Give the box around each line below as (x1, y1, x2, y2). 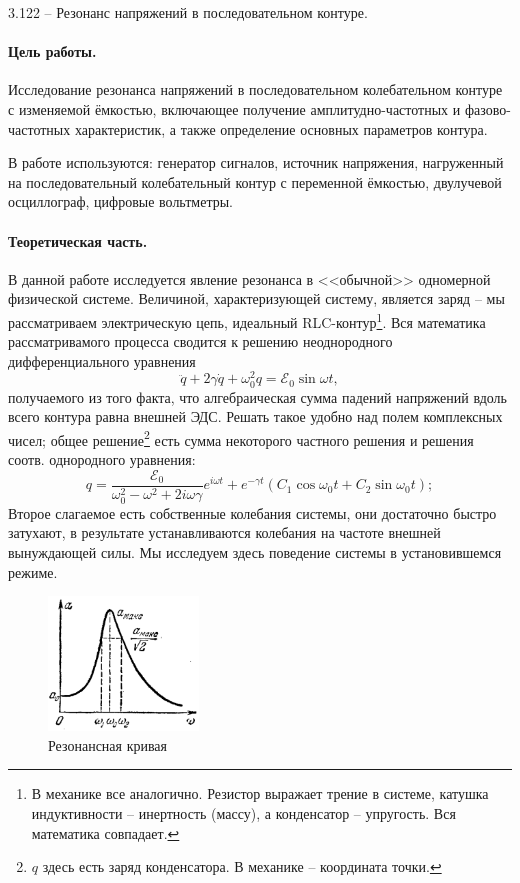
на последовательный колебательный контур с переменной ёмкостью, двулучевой (8, 171, 502, 192)
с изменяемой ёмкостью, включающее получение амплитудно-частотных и (8, 98, 461, 119)
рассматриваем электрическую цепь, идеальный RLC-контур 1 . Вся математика (8, 308, 486, 332)
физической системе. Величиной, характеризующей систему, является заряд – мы (8, 288, 505, 309)
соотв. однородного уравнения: (8, 449, 196, 470)
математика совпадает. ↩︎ (31, 822, 180, 843)
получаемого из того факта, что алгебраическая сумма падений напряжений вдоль (8, 386, 507, 407)
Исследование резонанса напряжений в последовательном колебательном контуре (8, 79, 503, 100)
